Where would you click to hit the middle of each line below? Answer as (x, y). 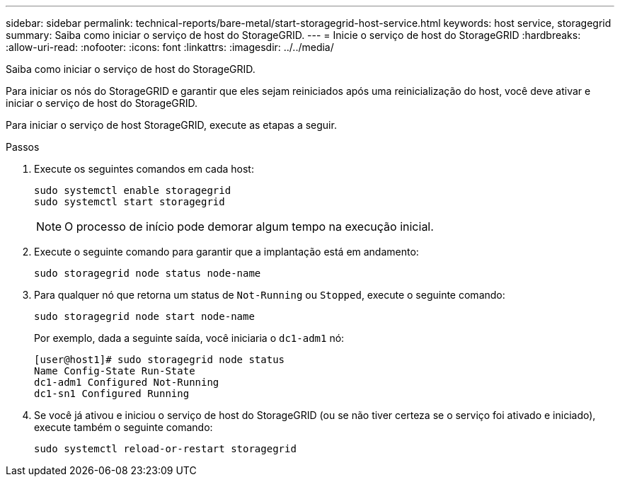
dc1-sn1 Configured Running (112, 394)
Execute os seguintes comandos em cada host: (144, 169)
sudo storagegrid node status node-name (148, 273)
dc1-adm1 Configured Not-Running (127, 382)
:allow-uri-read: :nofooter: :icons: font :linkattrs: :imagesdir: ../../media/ (170, 47)
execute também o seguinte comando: (124, 427)
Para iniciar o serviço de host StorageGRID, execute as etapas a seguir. (171, 125)
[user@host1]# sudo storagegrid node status (160, 360)
